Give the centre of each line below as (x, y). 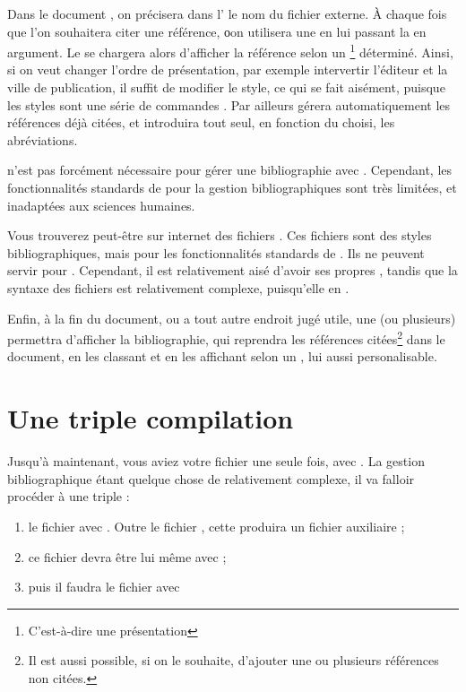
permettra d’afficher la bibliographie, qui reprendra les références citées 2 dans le (226, 337)
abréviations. (43, 139)
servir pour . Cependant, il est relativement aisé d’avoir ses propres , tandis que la (233, 270)
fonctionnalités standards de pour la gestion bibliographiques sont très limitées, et (232, 187)
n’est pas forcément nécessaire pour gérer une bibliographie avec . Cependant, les (230, 170)
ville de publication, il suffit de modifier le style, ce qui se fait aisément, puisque (226, 87)
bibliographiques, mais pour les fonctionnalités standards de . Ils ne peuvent (216, 252)
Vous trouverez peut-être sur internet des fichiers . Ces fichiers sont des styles (220, 235)
